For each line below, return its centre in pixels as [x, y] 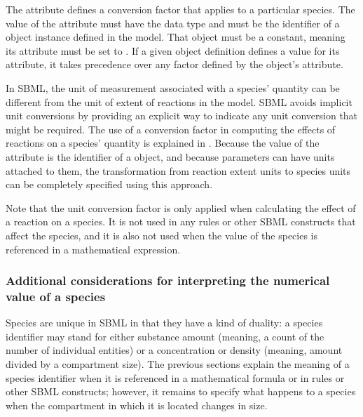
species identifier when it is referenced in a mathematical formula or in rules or [175, 377]
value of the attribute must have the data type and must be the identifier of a [173, 23]
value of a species [56, 296]
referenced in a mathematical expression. [93, 249]
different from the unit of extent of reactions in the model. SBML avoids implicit [179, 101]
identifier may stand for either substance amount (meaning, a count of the [165, 336]
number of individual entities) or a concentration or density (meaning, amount [174, 350]
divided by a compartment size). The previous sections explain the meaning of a [178, 364]
